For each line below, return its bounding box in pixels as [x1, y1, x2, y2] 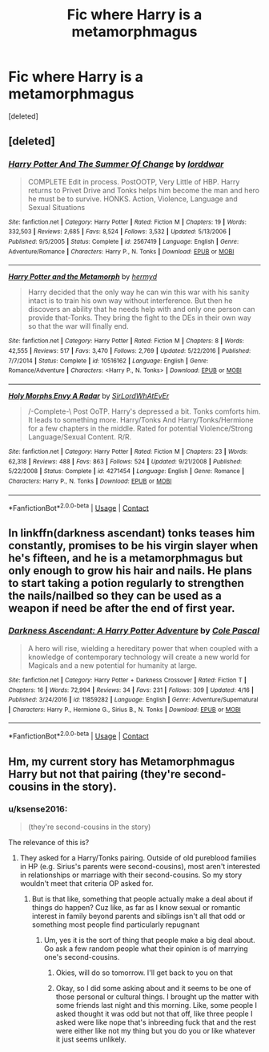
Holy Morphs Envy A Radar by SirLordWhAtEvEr [8, 390, 170, 400]
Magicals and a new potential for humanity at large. [27, 660, 198, 670]
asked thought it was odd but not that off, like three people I [55, 1009, 253, 1018]
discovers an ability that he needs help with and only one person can [27, 305, 255, 314]
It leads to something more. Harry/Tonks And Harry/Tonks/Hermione [27, 415, 254, 424]
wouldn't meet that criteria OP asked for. [19, 878, 154, 888]
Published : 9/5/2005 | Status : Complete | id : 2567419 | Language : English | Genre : [8, 237, 239, 245]
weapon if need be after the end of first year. [8, 601, 235, 615]
